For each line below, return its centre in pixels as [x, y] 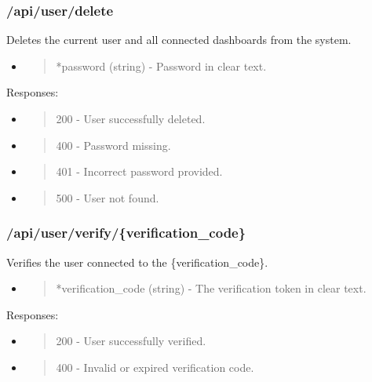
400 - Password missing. [113, 145]
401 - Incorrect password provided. [139, 171]
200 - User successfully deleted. [131, 118]
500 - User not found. [108, 197]
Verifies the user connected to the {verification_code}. [137, 262]
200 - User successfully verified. [131, 341]
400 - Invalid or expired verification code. [155, 367]
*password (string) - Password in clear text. [161, 65]
